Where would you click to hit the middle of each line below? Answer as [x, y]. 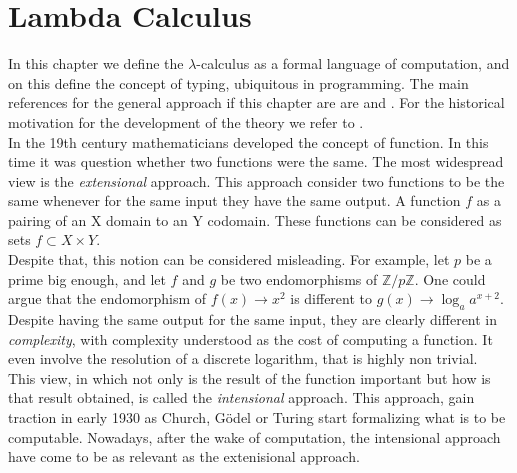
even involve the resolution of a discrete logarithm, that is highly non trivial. [243, 358]
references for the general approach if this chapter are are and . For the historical [256, 102]
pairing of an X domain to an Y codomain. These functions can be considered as [255, 219]
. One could [450, 278]
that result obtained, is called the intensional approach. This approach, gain [241, 397]
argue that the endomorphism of [107, 298]
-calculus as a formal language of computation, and [353, 63]
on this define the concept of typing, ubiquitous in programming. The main [238, 82]
